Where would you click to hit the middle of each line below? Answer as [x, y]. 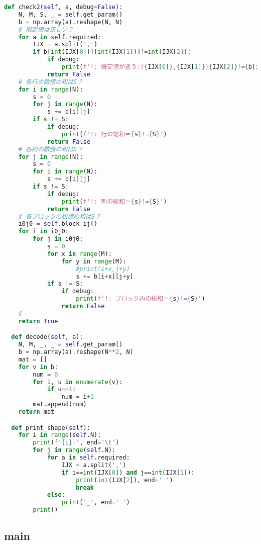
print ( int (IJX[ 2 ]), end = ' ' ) [124, 480]
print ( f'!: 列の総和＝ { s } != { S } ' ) [114, 201]
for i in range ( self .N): [60, 435]
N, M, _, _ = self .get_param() [71, 345]
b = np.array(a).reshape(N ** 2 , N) [76, 352]
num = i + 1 [78, 397]
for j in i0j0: [58, 239]
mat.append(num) [60, 404]
